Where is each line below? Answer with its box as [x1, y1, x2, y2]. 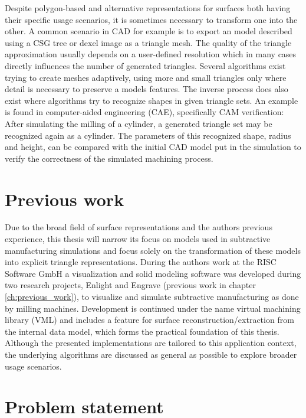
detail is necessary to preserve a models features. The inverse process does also [5, 83, 288, 95]
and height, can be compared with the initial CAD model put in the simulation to [5, 141, 301, 153]
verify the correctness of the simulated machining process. [5, 152, 213, 164]
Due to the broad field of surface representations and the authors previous [5, 221, 272, 233]
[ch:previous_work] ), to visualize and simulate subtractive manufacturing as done [5, 290, 299, 302]
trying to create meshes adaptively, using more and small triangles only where [5, 71, 287, 83]
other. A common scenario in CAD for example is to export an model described [5, 25, 292, 37]
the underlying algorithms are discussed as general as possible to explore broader [5, 348, 297, 360]
